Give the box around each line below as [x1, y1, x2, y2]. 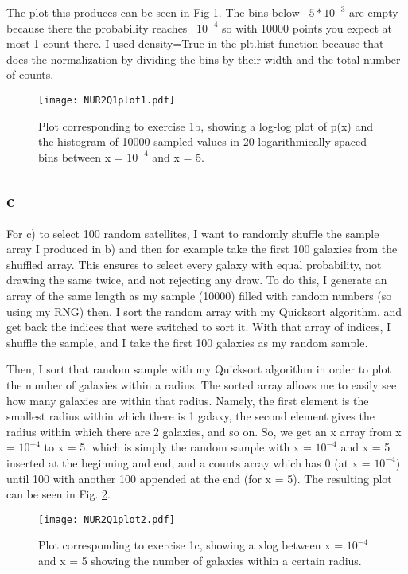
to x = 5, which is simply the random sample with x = [44, 439, 312, 455]
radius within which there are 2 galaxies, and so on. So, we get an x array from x [6, 423, 402, 439]
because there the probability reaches [6, 19, 188, 36]
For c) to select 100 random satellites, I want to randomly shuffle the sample [6, 225, 379, 241]
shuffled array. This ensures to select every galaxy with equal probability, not [6, 256, 382, 272]
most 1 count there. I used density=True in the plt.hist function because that [6, 35, 384, 52]
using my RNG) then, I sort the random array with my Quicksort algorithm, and [6, 303, 402, 319]
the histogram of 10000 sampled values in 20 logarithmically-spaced [38, 133, 367, 150]
